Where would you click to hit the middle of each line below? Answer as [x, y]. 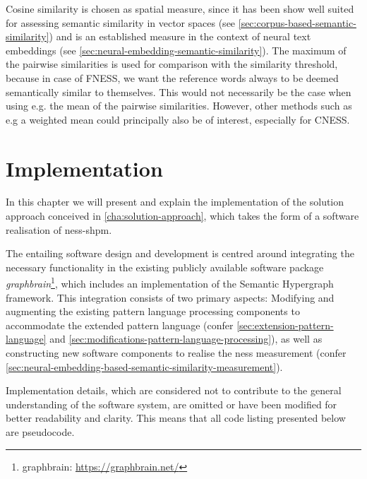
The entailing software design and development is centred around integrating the [180, 253]
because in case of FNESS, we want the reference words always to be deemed [172, 77]
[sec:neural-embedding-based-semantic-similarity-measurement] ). [144, 366]
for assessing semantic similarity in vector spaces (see [121, 22]
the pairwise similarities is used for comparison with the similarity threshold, [172, 64]
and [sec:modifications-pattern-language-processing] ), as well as [186, 339]
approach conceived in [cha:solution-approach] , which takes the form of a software [182, 216]
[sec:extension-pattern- [285, 325]
